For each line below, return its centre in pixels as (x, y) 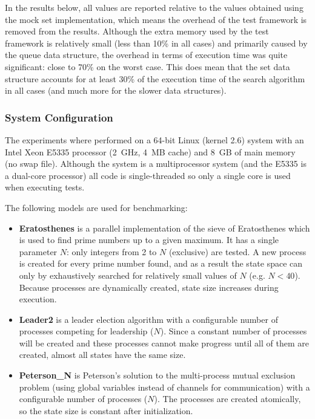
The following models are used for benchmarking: (96, 207)
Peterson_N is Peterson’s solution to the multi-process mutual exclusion (157, 375)
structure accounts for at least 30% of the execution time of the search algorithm (155, 78)
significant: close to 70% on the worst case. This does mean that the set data (148, 66)
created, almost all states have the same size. (102, 355)
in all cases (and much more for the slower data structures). (116, 90)
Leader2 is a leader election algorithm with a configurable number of (148, 319)
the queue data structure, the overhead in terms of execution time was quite (146, 55)
